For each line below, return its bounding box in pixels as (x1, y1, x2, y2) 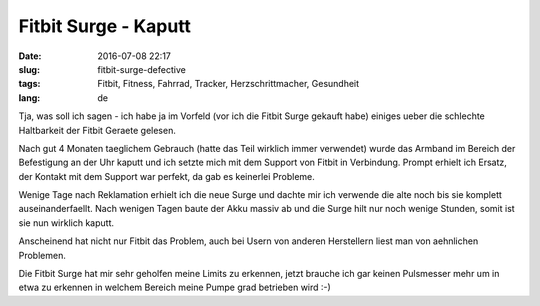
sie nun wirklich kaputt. (18, 216, 115, 229)
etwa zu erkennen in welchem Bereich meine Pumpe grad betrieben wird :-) (18, 281, 332, 294)
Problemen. (18, 249, 67, 261)
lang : (18, 91, 41, 104)
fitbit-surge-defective (97, 63, 187, 75)
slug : (18, 63, 40, 75)
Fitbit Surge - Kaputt (18, 15, 192, 37)
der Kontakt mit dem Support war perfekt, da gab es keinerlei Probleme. (18, 170, 315, 182)
